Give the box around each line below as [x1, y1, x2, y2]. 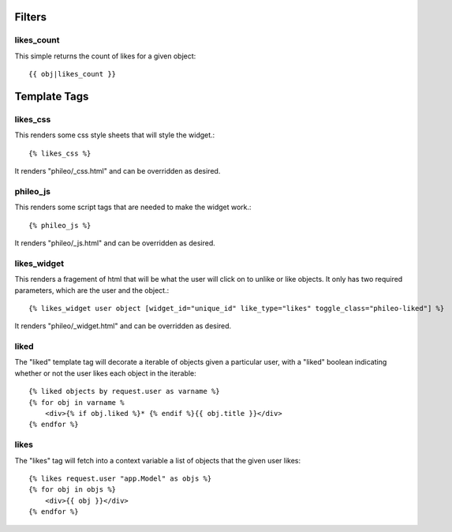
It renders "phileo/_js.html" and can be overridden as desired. [14, 238, 216, 248]
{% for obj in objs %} [28, 485, 117, 494]
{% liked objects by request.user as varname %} [28, 387, 220, 396]
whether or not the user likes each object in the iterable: [14, 368, 196, 378]
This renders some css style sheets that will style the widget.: [14, 130, 215, 140]
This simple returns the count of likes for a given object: [14, 51, 196, 61]
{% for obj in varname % [28, 398, 125, 406]
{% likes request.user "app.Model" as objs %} [28, 474, 212, 483]
